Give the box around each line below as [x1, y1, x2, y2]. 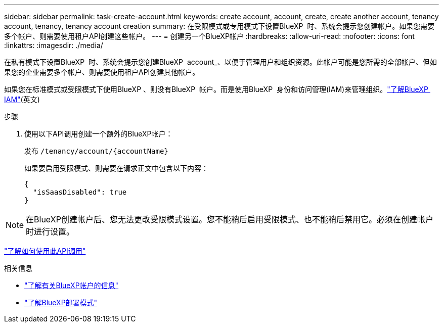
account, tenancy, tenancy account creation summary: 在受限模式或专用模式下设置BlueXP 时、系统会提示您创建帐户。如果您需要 [4, 22, 435, 30]
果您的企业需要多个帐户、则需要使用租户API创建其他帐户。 [4, 68, 200, 76]
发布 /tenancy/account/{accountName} [24, 147, 168, 155]
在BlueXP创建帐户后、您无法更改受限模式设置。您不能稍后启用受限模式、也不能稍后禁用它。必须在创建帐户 [26, 214, 433, 224]
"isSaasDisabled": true [32, 188, 127, 196]
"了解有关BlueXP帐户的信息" [24, 281, 119, 290]
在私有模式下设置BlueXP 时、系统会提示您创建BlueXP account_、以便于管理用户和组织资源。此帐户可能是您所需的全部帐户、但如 [4, 58, 437, 66]
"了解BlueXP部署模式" [24, 298, 98, 307]
